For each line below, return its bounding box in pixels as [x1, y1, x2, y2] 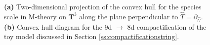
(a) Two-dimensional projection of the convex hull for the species [4, 1, 202, 11]
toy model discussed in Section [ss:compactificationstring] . [4, 31, 179, 42]
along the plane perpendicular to [79, 11, 178, 21]
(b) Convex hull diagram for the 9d [4, 21, 112, 32]
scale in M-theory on [4, 11, 67, 21]
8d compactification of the [127, 21, 207, 32]
